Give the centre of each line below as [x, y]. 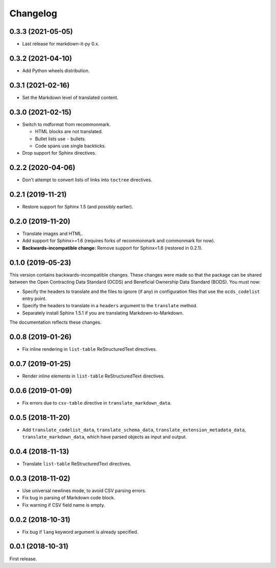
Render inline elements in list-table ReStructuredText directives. [94, 376]
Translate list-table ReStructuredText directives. [77, 464]
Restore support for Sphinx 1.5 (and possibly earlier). [78, 207]
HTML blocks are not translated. [69, 132]
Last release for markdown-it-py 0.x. [61, 44]
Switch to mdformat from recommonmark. [66, 124]
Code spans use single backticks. [71, 145]
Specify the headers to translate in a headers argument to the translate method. [110, 306]
